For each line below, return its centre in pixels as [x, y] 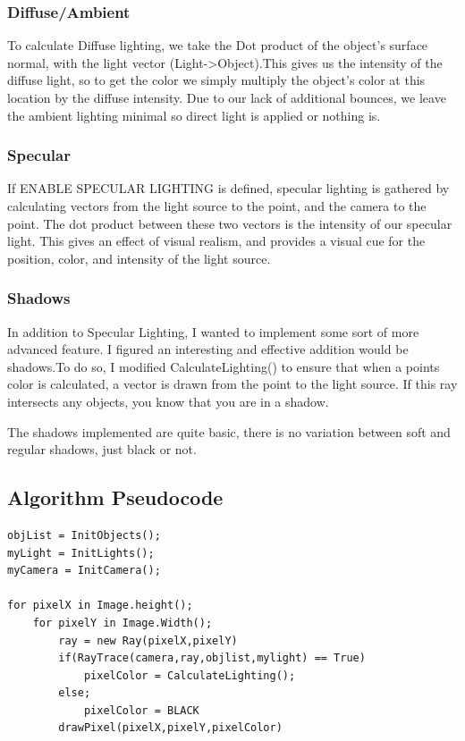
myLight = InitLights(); [81, 553]
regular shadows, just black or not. [102, 449]
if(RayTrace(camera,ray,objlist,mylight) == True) [212, 658]
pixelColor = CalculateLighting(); [190, 675]
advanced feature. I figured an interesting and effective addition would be [208, 349]
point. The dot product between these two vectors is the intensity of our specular [230, 223]
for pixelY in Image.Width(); [123, 623]
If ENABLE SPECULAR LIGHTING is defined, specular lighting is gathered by [228, 188]
